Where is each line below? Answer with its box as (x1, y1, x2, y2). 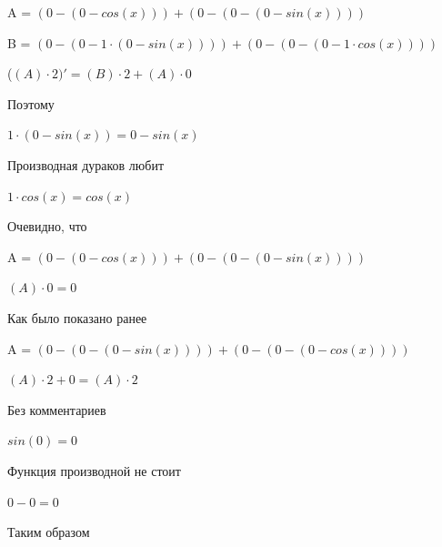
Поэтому (7, 94, 55, 113)
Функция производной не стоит (7, 461, 181, 480)
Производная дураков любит (7, 155, 165, 174)
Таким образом (7, 522, 90, 542)
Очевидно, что (7, 217, 87, 236)
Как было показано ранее (7, 308, 147, 327)
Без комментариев (7, 400, 106, 419)
